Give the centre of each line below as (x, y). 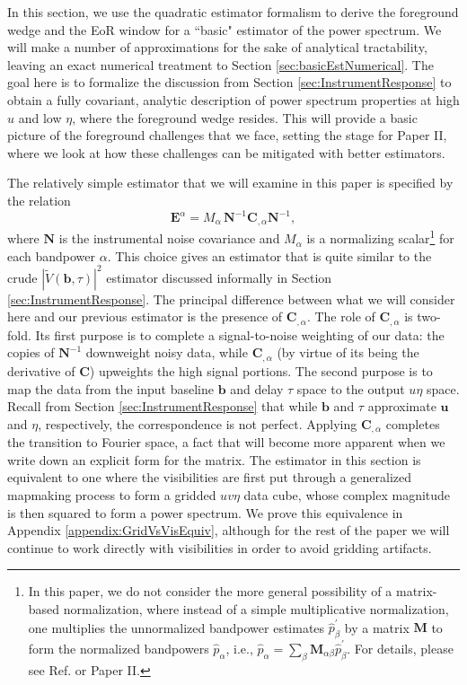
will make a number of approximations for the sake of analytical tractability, (217, 47)
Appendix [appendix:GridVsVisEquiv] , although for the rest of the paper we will (229, 530)
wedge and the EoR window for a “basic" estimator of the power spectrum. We (225, 29)
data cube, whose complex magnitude (347, 494)
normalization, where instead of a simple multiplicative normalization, (256, 608)
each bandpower (52, 255)
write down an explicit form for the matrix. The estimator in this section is (214, 459)
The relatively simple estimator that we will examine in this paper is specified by (230, 183)
